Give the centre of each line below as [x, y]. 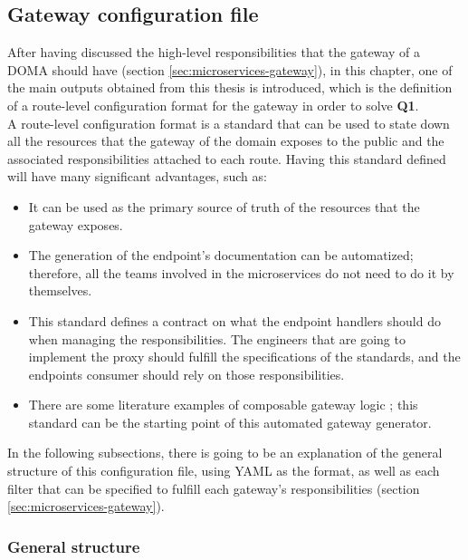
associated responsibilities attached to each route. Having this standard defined [227, 158]
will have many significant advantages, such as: [137, 176]
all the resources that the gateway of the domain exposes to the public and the [226, 141]
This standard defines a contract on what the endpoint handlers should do [234, 320]
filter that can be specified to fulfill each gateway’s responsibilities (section [214, 488]
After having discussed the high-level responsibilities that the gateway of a [214, 52]
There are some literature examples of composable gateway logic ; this [223, 405]
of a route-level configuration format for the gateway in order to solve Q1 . [213, 105]
